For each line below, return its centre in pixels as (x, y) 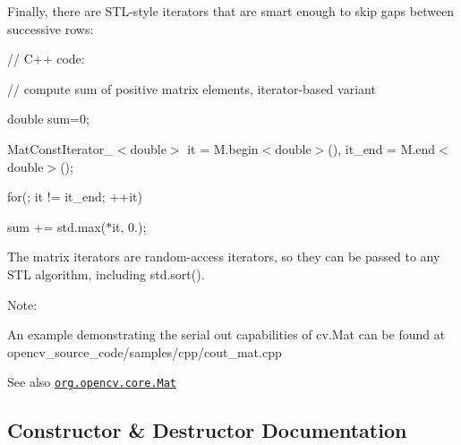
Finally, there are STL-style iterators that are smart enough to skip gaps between (231, 11)
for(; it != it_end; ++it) (75, 197)
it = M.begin (223, 148)
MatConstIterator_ (60, 148)
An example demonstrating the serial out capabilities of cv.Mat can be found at (226, 334)
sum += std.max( (57, 226)
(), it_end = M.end (382, 148)
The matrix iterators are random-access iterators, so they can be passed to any (224, 257)
